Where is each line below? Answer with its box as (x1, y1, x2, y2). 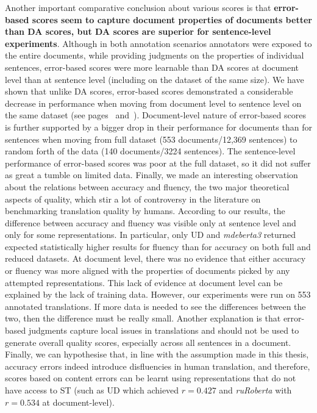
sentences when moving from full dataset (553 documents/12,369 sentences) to (5, 132, 297, 145)
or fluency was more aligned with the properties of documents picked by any (5, 264, 290, 277)
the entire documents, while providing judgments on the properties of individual (5, 49, 304, 62)
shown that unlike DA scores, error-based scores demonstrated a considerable (5, 85, 293, 98)
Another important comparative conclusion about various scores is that (5, 1, 271, 13)
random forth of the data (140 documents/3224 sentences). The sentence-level (5, 145, 296, 157)
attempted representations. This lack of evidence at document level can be (5, 276, 283, 289)
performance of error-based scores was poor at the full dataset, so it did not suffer (5, 156, 311, 169)
